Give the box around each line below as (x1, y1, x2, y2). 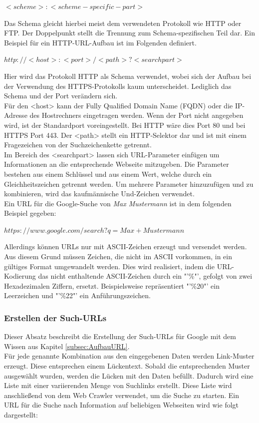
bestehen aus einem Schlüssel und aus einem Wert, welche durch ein (4, 168, 212, 179)
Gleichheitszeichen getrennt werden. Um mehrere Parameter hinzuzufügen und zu (4, 178, 254, 189)
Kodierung (4, 271, 36, 281)
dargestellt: (4, 410, 38, 420)
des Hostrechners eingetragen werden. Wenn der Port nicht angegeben (29, 110, 244, 120)
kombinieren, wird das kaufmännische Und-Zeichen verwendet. (4, 188, 195, 199)
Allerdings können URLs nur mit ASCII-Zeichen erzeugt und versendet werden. (4, 241, 247, 252)
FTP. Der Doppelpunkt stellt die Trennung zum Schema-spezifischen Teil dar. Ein (4, 27, 256, 38)
